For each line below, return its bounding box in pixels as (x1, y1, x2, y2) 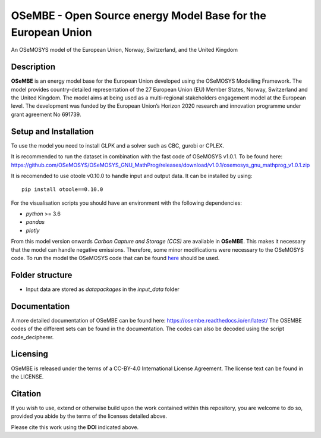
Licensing (11, 349, 49, 359)
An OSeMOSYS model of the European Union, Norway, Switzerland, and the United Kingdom (11, 46, 238, 54)
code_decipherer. (11, 333, 54, 340)
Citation (11, 389, 42, 399)
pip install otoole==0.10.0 (21, 186, 103, 193)
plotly (26, 227, 40, 234)
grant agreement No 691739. (11, 111, 81, 118)
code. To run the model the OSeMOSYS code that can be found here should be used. (11, 255, 220, 262)
